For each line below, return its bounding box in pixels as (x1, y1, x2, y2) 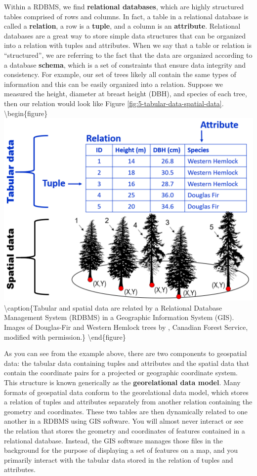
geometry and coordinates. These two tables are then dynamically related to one (4, 406, 248, 416)
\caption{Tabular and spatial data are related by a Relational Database (4, 302, 222, 313)
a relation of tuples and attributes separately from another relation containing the (4, 397, 253, 407)
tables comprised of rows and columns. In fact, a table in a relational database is (4, 11, 249, 21)
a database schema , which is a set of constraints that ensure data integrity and (4, 59, 246, 70)
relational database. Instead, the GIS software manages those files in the (4, 435, 223, 445)
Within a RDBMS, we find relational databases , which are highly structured (4, 1, 244, 11)
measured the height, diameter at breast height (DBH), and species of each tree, (4, 88, 247, 99)
